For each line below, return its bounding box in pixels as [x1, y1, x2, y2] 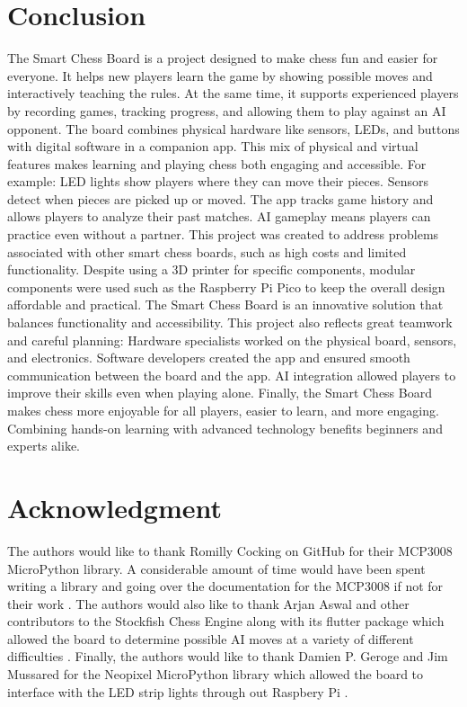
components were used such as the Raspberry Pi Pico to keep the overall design [7, 277, 445, 296]
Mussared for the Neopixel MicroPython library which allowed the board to [7, 665, 424, 684]
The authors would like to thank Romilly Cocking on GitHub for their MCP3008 [7, 541, 453, 559]
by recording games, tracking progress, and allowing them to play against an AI [7, 101, 446, 120]
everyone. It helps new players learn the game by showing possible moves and [7, 66, 433, 85]
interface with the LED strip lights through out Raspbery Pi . [7, 682, 348, 701]
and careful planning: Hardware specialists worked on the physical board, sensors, [7, 330, 457, 349]
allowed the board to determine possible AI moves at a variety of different [7, 629, 414, 648]
